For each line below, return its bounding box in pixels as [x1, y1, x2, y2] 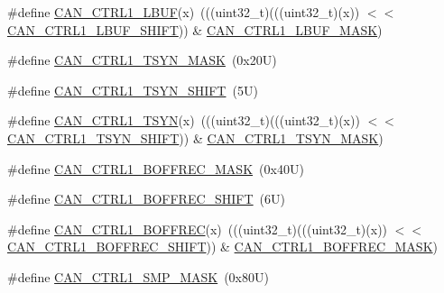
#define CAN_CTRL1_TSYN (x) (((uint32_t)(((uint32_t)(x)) [7, 111, 360, 130]
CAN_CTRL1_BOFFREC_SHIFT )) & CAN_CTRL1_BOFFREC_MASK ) [7, 237, 438, 256]
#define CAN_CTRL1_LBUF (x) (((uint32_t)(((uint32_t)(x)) [7, 3, 360, 21]
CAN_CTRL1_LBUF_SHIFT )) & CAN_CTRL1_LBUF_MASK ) [7, 20, 383, 39]
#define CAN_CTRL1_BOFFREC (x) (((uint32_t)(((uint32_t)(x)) [7, 219, 388, 238]
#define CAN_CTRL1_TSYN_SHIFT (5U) [7, 80, 258, 99]
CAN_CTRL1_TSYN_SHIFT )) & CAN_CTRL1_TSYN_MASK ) [7, 128, 384, 147]
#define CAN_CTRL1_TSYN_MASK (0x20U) [7, 50, 277, 69]
